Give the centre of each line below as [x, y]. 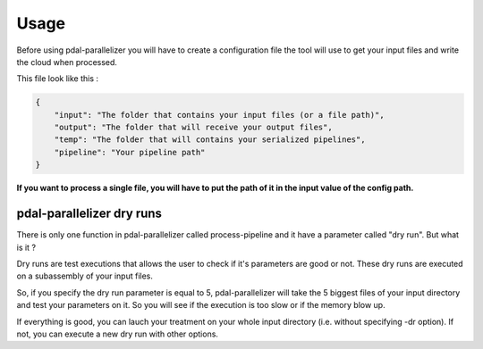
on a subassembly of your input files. [85, 276]
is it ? [26, 247]
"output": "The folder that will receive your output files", [193, 128]
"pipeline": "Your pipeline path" [130, 152]
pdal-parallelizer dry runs [89, 214]
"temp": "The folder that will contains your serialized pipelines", [210, 140]
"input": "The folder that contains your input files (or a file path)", [219, 115]
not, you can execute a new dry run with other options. [118, 334]
